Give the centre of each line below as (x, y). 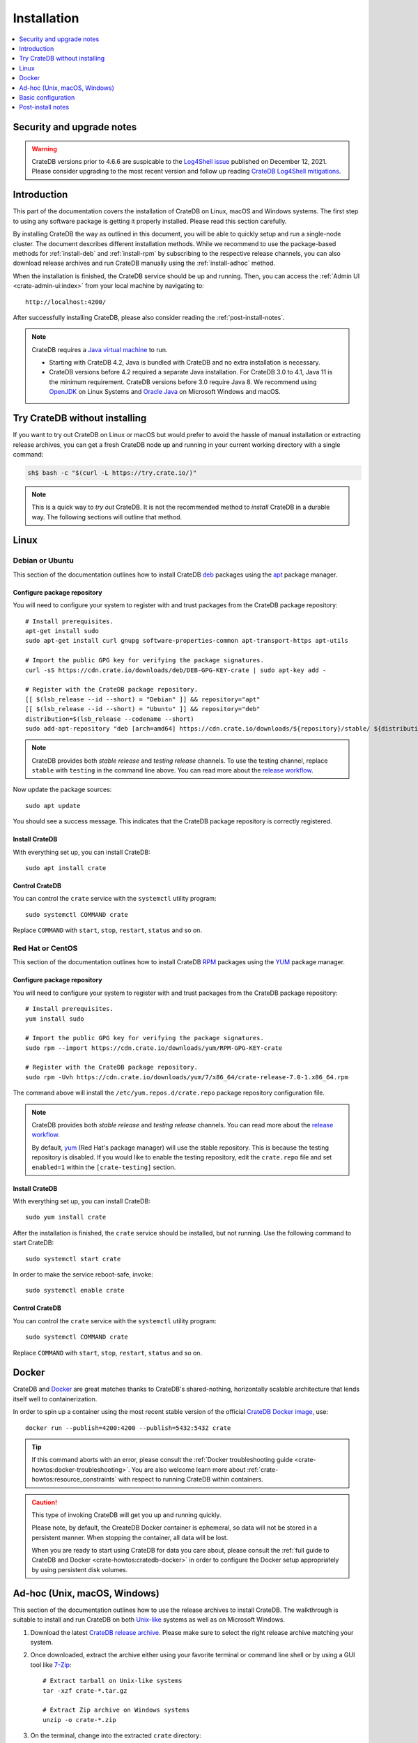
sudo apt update (53, 806)
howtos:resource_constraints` (74, 1479)
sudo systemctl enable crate (75, 1291)
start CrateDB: (33, 1243)
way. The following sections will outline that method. (107, 517)
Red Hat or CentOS (45, 948)
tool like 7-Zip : (51, 1665)
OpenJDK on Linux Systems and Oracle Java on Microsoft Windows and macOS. (165, 392)
